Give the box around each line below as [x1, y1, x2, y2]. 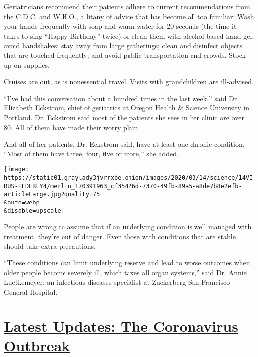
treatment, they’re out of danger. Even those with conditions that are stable [4, 231, 236, 241]
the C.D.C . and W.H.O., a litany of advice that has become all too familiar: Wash [4, 11, 254, 21]
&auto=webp [4, 199, 40, 206]
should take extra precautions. [4, 241, 96, 251]
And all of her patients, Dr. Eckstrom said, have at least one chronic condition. [4, 139, 245, 149]
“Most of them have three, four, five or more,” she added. [4, 148, 179, 158]
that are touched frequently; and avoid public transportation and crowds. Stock [4, 50, 246, 60]
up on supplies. [4, 59, 50, 70]
